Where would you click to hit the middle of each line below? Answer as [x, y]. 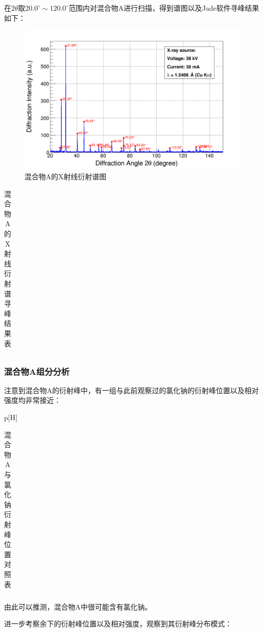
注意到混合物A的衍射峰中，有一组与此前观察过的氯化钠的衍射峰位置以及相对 [131, 390]
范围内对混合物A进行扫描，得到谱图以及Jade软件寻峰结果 [164, 8]
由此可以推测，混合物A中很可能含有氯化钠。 [78, 606]
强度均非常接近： [33, 400]
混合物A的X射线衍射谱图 [65, 176]
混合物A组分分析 [37, 371]
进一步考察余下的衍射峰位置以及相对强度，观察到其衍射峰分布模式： [118, 624]
